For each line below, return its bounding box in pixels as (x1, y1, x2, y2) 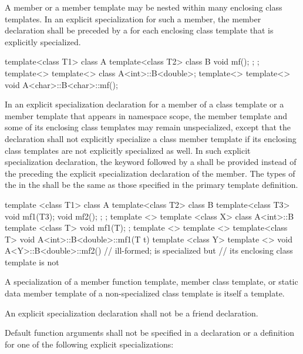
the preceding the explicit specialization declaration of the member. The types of (5, 167, 295, 179)
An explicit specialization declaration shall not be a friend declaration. (5, 306, 258, 319)
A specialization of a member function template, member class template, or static (5, 275, 298, 288)
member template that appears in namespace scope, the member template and (5, 109, 287, 122)
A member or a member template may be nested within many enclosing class (5, 1, 282, 13)
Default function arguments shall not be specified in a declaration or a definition (5, 326, 294, 339)
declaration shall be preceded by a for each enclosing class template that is (5, 24, 274, 36)
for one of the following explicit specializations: (5, 338, 174, 350)
